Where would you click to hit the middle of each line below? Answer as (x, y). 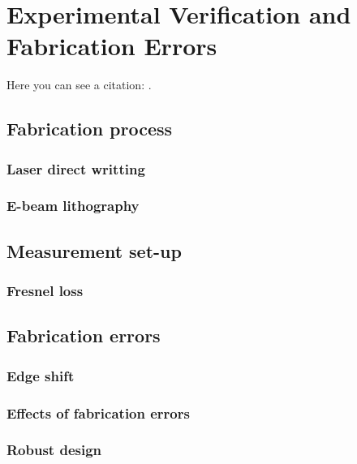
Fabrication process (90, 129)
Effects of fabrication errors (98, 412)
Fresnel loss (45, 291)
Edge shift (41, 375)
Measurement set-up (94, 250)
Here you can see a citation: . (79, 85)
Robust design (54, 450)
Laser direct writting (76, 168)
